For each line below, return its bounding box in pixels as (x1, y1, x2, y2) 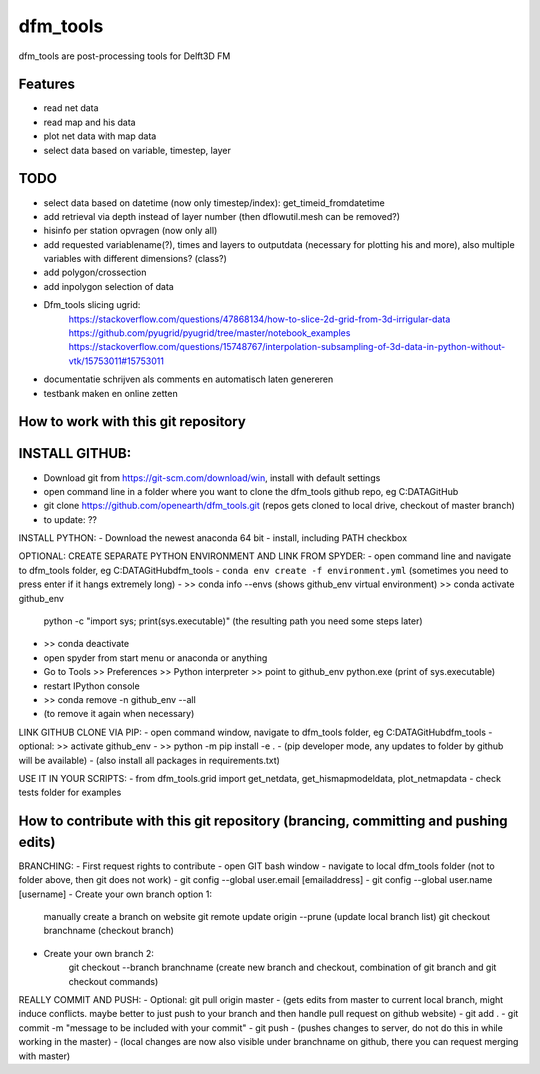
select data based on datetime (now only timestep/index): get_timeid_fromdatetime (43, 196, 385, 209)
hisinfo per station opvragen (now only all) (43, 225, 218, 237)
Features (18, 76, 75, 93)
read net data (43, 102, 99, 114)
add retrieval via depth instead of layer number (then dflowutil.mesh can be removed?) (43, 210, 400, 222)
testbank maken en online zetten (43, 387, 179, 399)
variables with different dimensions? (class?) (43, 253, 227, 265)
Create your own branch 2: (43, 947, 155, 959)
